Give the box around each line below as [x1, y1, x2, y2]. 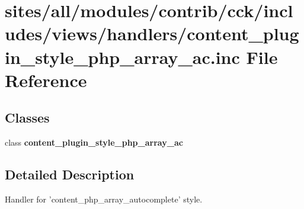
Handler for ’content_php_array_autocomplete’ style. [5, 192, 203, 205]
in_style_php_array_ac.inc [5, 44, 240, 69]
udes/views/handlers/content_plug [5, 21, 299, 46]
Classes [5, 108, 50, 127]
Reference [5, 67, 87, 92]
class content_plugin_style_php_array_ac [5, 136, 183, 149]
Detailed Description [5, 165, 135, 184]
